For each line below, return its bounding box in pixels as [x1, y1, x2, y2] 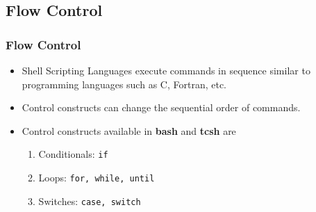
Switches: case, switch [38, 193, 141, 208]
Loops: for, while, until [38, 170, 155, 185]
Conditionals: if [38, 147, 108, 161]
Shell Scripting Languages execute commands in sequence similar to [22, 63, 310, 77]
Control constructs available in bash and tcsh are [22, 123, 236, 138]
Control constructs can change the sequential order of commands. [22, 100, 301, 115]
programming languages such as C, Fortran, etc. [22, 76, 226, 91]
